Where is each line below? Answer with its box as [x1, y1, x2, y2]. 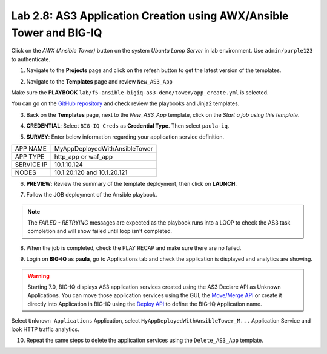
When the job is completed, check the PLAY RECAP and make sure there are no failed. [26, 244, 242, 251]
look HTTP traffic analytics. [11, 326, 79, 333]
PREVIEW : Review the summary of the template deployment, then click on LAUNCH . [26, 180, 237, 187]
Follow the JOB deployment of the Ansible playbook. [26, 191, 157, 198]
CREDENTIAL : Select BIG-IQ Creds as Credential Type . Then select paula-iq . [26, 122, 230, 129]
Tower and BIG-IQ [11, 26, 102, 39]
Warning [27, 272, 50, 280]
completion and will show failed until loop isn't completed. [27, 228, 173, 235]
